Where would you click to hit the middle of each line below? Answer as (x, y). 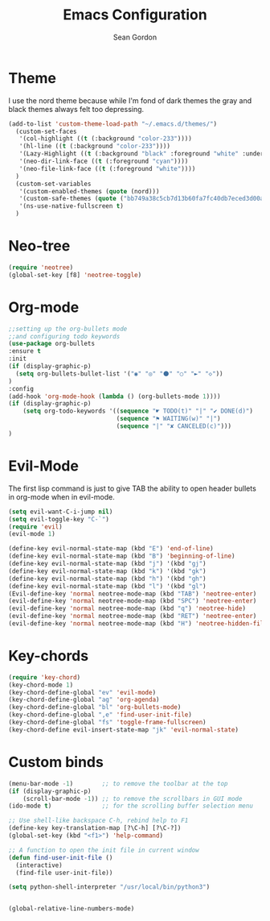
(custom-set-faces (47, 131)
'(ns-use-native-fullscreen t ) (72, 206)
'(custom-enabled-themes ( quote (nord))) (89, 191)
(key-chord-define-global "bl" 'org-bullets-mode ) (95, 707)
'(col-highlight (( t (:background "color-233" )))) (106, 139)
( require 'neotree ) (41, 268)
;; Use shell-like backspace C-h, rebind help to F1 (98, 821)
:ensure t (25, 351)
